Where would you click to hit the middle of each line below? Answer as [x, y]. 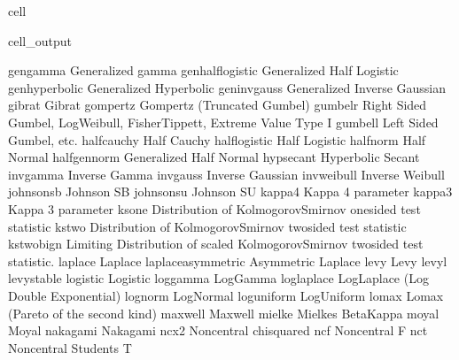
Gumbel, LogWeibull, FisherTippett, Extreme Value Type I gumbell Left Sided [223, 122]
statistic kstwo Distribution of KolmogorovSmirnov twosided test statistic [207, 226]
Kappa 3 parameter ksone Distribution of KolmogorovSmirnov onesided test [214, 208]
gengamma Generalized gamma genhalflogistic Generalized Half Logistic [203, 70]
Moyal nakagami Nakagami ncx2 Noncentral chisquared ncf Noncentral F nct [218, 330]
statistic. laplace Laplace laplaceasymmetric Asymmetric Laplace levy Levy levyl [228, 260]
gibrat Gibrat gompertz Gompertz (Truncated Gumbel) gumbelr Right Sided [218, 105]
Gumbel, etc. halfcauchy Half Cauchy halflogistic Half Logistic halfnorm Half [217, 139]
